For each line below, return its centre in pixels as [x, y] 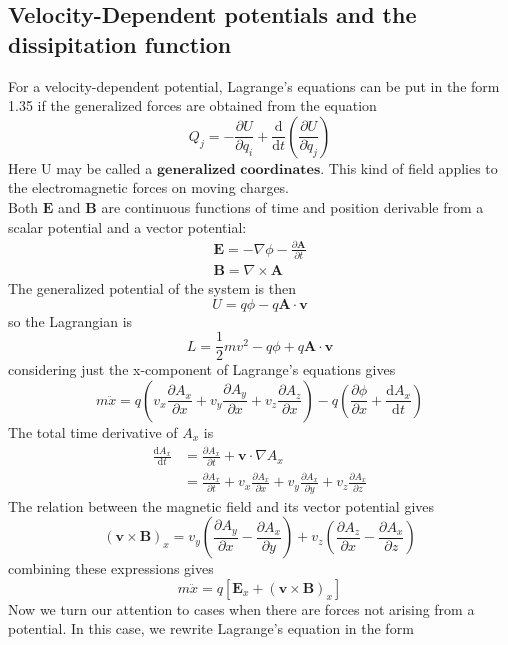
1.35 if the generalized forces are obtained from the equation [192, 105]
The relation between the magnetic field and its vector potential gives [221, 505]
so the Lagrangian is [70, 320]
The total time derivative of [93, 431]
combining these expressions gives [111, 568]
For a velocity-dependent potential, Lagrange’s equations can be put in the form [254, 85]
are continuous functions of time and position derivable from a [292, 206]
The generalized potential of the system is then [152, 288]
